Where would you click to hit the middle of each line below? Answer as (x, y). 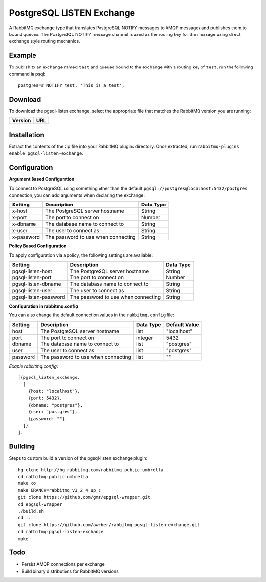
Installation (27, 135)
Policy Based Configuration (38, 246)
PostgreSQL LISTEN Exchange (72, 13)
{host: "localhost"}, (54, 391)
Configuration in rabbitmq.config (44, 306)
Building (22, 447)
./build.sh (31, 511)
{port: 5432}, (45, 398)
